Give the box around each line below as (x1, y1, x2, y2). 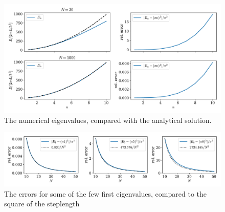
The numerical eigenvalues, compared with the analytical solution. (4, 114, 212, 125)
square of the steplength (4, 198, 80, 209)
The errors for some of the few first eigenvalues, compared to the (4, 188, 207, 199)
